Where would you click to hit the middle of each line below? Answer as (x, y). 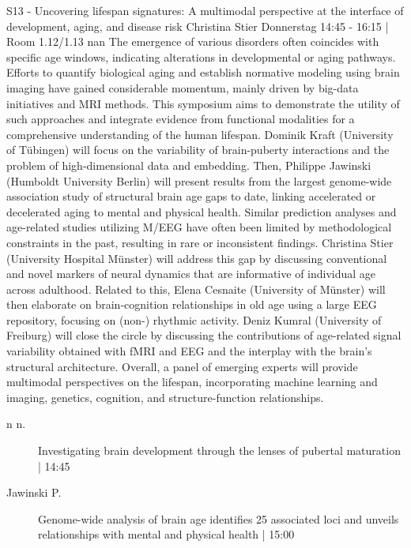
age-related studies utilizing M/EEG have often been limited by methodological (199, 227)
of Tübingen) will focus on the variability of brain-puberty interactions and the (198, 150)
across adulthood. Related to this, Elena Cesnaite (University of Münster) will (196, 289)
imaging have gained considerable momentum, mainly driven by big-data (183, 87)
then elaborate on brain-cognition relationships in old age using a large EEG (192, 304)
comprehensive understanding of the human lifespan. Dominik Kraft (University (200, 134)
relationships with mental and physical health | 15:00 (166, 534)
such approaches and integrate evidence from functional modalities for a (181, 119)
